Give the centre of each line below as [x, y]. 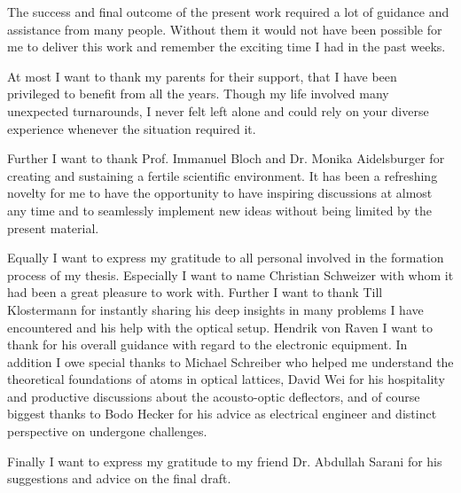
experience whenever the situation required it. [132, 128]
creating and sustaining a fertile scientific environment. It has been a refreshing [223, 175]
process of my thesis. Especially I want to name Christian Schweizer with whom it [230, 274]
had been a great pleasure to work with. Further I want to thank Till [195, 292]
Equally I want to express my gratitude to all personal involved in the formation [226, 258]
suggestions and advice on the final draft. [119, 478]
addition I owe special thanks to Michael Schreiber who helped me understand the [230, 361]
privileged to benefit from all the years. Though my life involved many [198, 94]
